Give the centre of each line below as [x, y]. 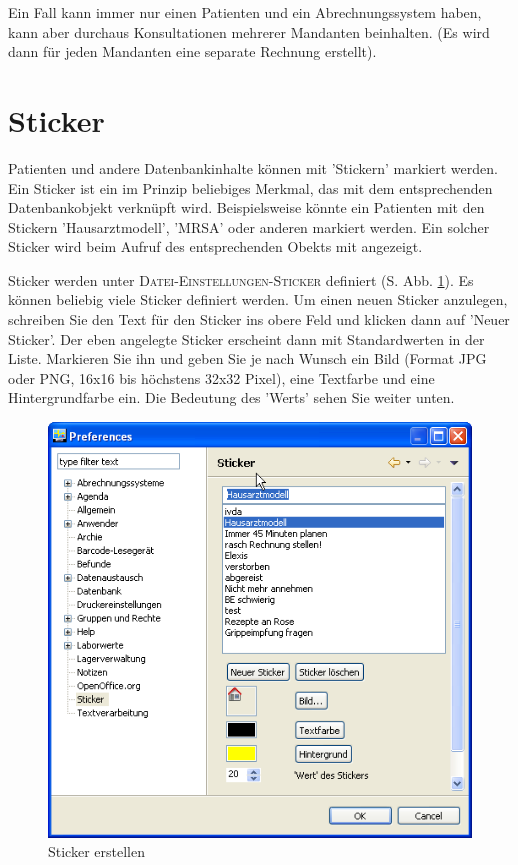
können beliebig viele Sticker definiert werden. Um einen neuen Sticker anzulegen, [258, 299]
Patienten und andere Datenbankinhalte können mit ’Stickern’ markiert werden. [253, 167]
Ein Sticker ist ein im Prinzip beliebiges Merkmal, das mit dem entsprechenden [250, 187]
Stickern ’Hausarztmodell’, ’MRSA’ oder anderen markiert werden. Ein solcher [249, 226]
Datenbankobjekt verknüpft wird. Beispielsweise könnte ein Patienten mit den [246, 207]
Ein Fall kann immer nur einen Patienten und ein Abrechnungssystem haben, [245, 12]
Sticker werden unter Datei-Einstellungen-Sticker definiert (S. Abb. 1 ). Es [241, 279]
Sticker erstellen [96, 851]
